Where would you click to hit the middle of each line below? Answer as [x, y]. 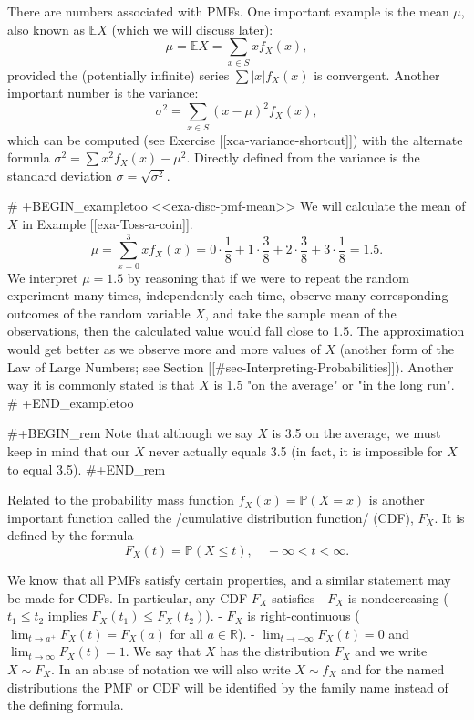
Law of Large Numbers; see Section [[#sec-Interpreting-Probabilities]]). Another [231, 366]
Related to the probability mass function [121, 500]
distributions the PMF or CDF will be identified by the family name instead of [228, 687]
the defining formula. [66, 705]
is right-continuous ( [304, 616]
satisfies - [298, 597]
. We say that [163, 651]
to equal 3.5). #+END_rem [87, 469]
